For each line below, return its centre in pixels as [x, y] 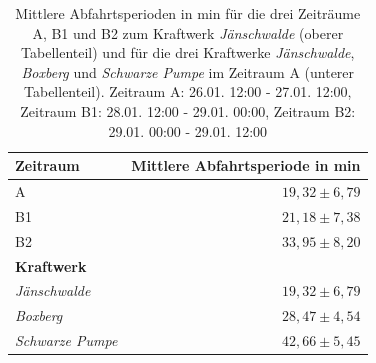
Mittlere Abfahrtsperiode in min [246, 165]
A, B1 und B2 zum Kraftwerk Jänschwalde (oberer [188, 32]
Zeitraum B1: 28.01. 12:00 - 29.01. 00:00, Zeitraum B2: [188, 110]
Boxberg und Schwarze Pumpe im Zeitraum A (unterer [188, 71]
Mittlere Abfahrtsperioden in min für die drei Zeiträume [188, 13]
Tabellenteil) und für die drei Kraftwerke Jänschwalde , [188, 52]
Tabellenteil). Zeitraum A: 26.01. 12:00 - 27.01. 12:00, [188, 91]
